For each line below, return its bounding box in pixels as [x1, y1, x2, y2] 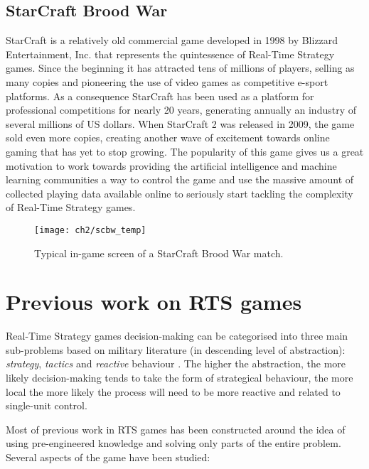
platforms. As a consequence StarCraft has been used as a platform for [6, 88, 314, 103]
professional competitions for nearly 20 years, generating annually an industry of [6, 102, 357, 117]
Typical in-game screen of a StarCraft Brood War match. [34, 245, 284, 260]
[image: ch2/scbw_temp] [34, 225, 146, 235]
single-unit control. [6, 398, 87, 413]
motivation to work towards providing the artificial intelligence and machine [6, 158, 337, 173]
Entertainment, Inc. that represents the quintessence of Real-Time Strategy [6, 46, 335, 61]
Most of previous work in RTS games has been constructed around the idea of [6, 421, 346, 436]
